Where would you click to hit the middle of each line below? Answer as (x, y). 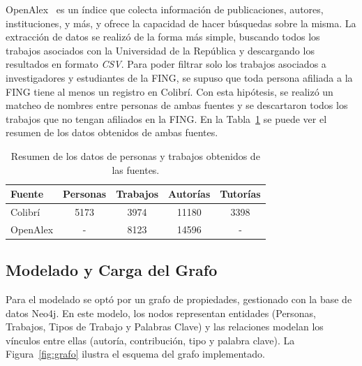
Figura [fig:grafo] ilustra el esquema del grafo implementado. (135, 354)
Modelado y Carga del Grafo (112, 270)
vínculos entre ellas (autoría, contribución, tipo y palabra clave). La (150, 340)
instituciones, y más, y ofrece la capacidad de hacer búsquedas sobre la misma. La (181, 23)
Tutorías (240, 194)
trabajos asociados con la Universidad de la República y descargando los (160, 50)
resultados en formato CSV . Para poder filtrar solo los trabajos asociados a (166, 64)
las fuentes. (136, 169)
